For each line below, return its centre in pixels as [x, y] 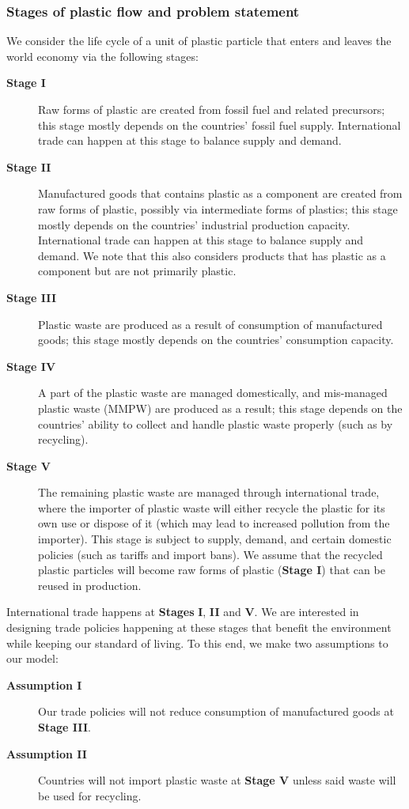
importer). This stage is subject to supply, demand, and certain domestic [215, 539]
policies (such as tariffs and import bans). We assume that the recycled [210, 554]
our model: [32, 658]
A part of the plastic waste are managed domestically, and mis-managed [213, 393]
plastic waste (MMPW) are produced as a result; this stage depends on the [220, 408]
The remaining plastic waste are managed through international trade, [209, 492]
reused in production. [90, 585]
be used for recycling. [90, 795]
